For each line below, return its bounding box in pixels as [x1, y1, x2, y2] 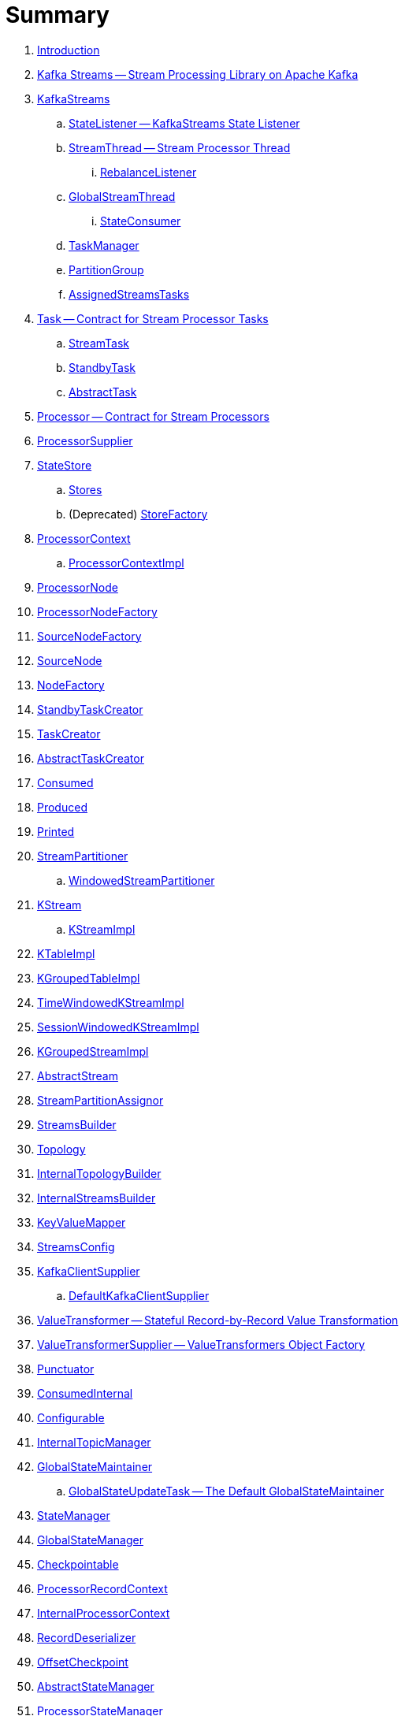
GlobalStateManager [37, 1532, 143, 1547]
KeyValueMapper [37, 1215, 126, 1229]
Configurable [37, 1410, 105, 1424]
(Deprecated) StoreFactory [69, 507, 208, 521]
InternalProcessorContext [37, 1606, 170, 1620]
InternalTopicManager [37, 1435, 151, 1449]
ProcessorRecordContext [37, 1581, 168, 1595]
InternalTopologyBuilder [37, 1166, 162, 1180]
